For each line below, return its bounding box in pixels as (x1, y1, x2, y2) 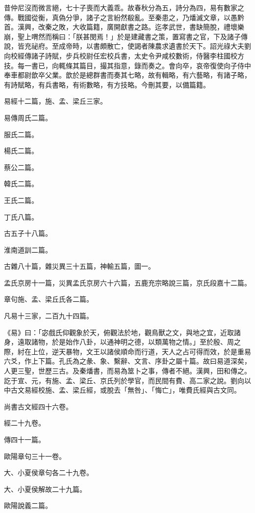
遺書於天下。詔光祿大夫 (168, 41, 244, 51)
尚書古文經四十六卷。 (4, 401, 73, 411)
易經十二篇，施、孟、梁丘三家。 (4, 96, 107, 106)
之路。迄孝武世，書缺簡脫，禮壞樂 (134, 22, 244, 32)
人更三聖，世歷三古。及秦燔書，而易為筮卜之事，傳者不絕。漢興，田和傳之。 (4, 366, 251, 376)
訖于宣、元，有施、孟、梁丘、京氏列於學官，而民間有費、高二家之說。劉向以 (4, 375, 251, 385)
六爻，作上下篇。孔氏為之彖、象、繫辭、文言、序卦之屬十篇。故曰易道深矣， (4, 356, 251, 366)
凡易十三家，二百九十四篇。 (4, 311, 93, 321)
